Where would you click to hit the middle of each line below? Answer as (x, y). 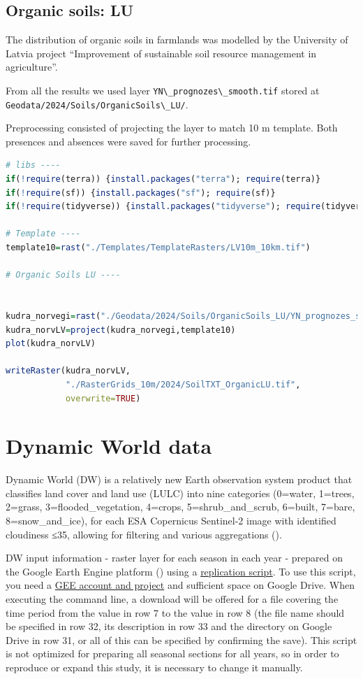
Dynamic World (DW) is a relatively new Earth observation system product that (179, 479)
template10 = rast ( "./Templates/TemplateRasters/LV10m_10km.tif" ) (158, 248)
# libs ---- (33, 165)
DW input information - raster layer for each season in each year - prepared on (174, 558)
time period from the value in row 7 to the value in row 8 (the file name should (175, 612)
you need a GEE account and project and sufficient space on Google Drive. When (180, 585)
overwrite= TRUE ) (103, 398)
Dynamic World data (109, 446)
